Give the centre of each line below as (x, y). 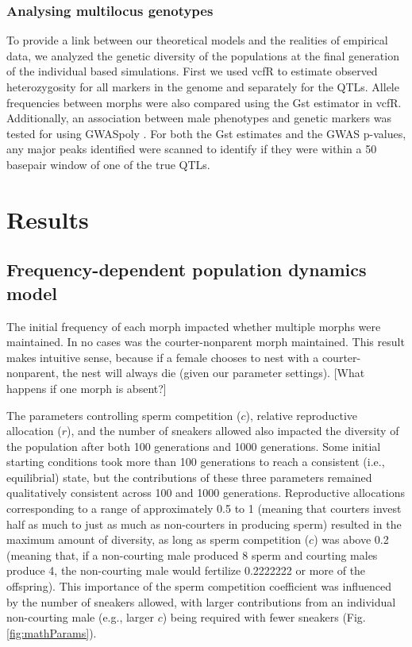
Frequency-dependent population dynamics (187, 270)
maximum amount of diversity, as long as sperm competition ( (158, 539)
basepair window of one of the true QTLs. (108, 164)
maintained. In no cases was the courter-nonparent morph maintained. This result (206, 342)
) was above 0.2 (351, 539)
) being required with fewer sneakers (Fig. (264, 617)
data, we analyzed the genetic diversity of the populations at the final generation (203, 55)
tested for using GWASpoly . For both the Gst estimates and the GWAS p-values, (206, 133)
